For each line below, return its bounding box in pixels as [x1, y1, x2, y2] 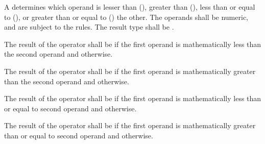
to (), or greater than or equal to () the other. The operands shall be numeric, [4, 11, 248, 22]
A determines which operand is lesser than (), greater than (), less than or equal [4, 1, 255, 12]
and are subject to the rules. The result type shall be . [4, 21, 174, 32]
